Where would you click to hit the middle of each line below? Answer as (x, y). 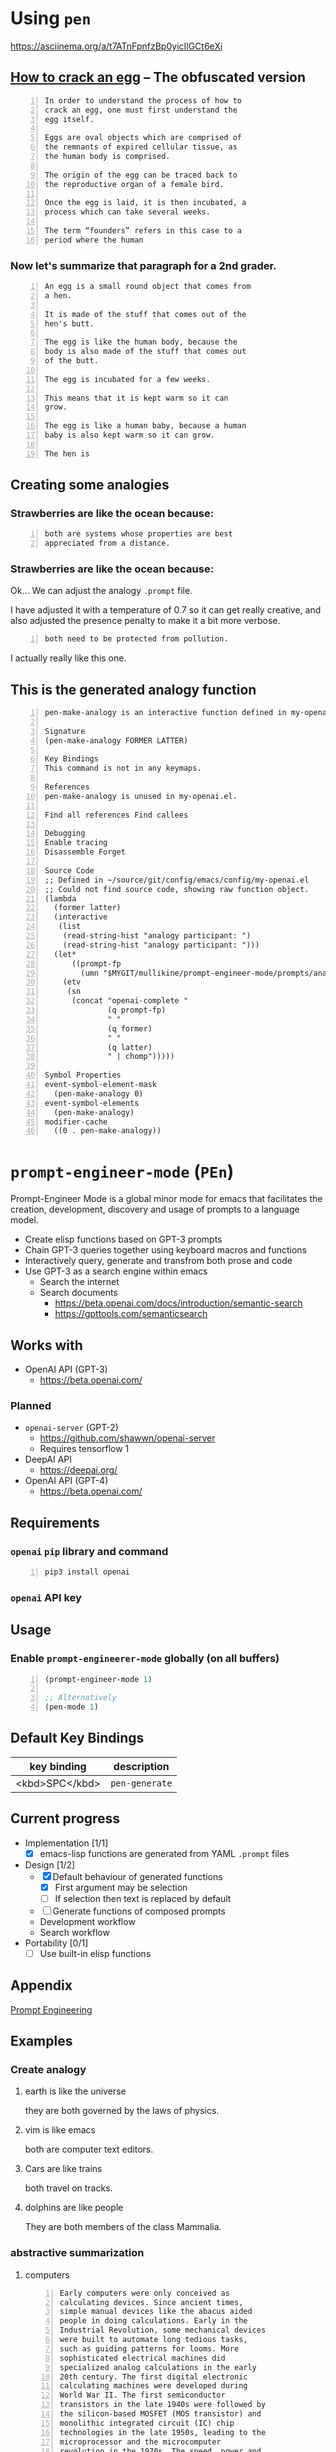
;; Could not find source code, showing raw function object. (177, 889)
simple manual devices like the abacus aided (156, 2312)
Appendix (41, 1985)
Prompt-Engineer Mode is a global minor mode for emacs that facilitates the (166, 1199)
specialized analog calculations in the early (158, 2367)
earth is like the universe (75, 2091)
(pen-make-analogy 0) (98, 1093)
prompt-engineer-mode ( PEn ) (122, 1171)
